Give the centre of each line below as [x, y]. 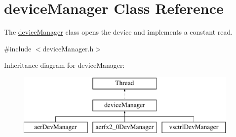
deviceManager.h [68, 48]
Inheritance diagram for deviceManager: [64, 65]
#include [18, 48]
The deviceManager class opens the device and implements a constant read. [118, 32]
